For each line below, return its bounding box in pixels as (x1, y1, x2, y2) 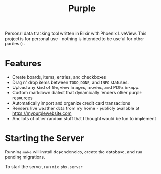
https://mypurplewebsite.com (12, 110, 72, 116)
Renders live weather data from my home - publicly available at (12, 106, 140, 111)
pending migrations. (5, 154, 45, 160)
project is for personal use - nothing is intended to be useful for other (5, 36, 144, 42)
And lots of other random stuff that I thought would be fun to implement (12, 116, 156, 122)
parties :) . (5, 41, 26, 47)
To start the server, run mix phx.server (5, 164, 83, 170)
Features (5, 58, 42, 69)
